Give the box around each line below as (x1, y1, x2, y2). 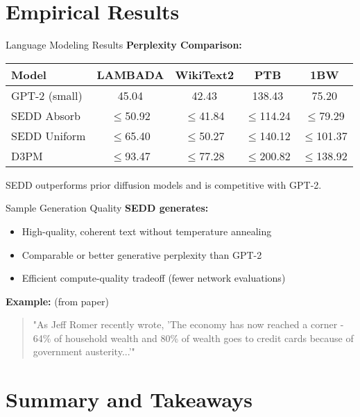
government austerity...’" (33, 344, 135, 359)
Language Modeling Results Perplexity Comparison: (6, 37, 242, 52)
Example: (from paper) (6, 293, 109, 308)
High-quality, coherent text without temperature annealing (22, 223, 272, 238)
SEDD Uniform (11, 127, 86, 144)
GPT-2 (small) (11, 87, 83, 103)
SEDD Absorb (11, 107, 80, 124)
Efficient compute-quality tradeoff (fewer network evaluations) (22, 271, 286, 285)
